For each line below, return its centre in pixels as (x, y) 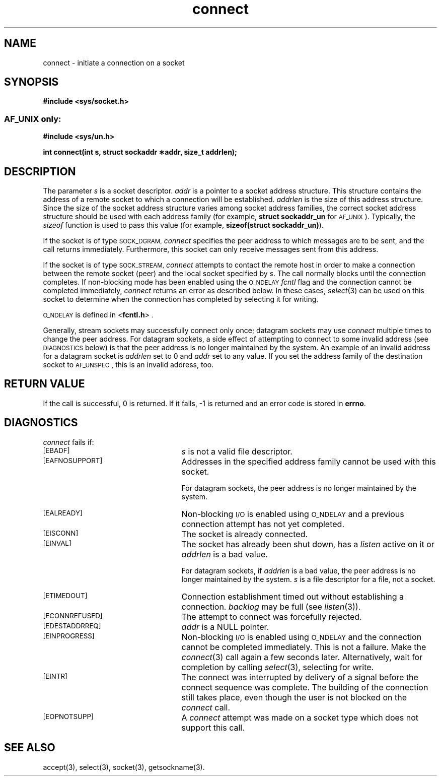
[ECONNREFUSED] (73, 615)
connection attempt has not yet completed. (263, 524)
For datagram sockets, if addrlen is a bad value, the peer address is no (299, 570)
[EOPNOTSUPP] (68, 716)
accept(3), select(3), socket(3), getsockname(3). (124, 767)
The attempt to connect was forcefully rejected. (272, 616)
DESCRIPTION (40, 171)
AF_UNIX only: (33, 119)
